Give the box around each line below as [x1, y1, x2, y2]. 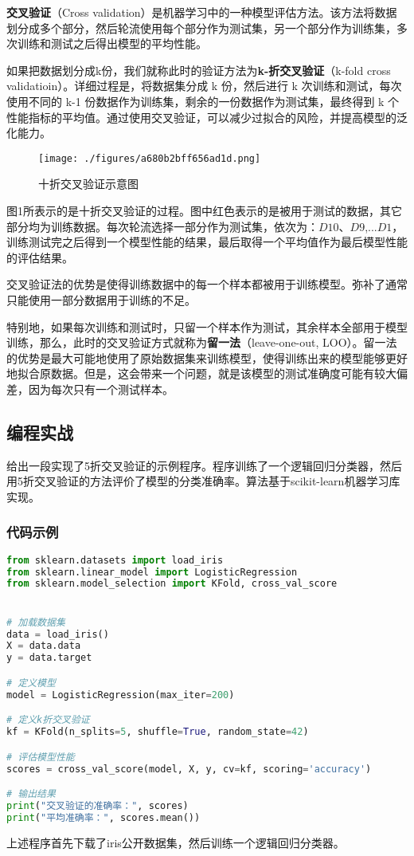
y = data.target [6, 652, 92, 664]
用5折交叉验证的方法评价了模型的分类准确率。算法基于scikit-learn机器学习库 [6, 473, 400, 489]
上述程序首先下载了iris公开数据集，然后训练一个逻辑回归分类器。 [6, 834, 345, 850]
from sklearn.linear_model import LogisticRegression [6, 566, 298, 578]
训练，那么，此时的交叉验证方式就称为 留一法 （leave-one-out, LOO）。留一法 [6, 334, 397, 351]
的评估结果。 [6, 249, 73, 265]
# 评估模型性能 [6, 751, 75, 763]
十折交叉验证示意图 [38, 175, 139, 192]
